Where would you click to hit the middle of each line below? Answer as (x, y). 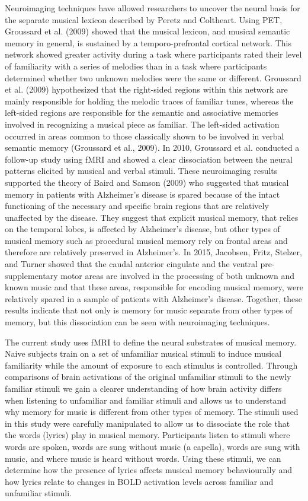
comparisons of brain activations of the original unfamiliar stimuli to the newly (148, 377)
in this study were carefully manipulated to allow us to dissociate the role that (147, 423)
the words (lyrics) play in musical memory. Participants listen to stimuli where (147, 435)
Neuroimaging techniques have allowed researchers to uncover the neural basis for (153, 8)
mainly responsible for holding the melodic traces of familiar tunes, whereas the (149, 101)
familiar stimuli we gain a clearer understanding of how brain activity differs (143, 388)
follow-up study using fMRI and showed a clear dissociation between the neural (149, 159)
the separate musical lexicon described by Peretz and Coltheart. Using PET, (144, 19)
